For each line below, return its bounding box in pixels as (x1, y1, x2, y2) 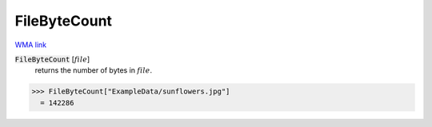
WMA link (14, 40, 47, 50)
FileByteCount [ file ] (14, 54, 90, 64)
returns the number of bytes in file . (34, 65, 152, 75)
